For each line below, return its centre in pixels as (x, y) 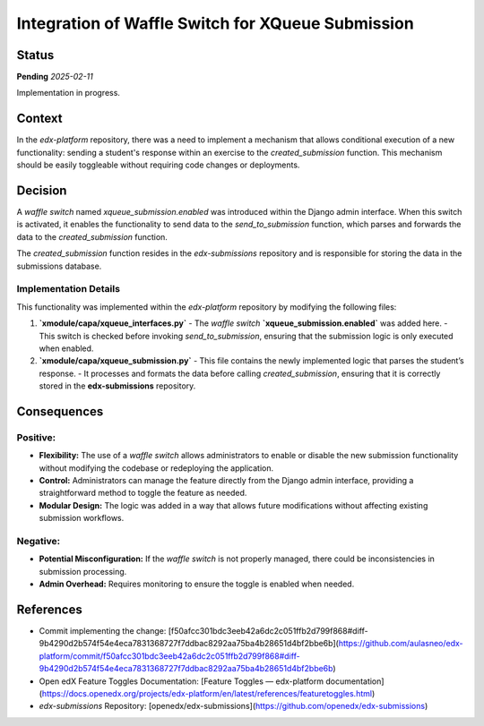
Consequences (60, 411)
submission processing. (83, 571)
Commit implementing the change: (103, 631)
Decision (42, 190)
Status (35, 55)
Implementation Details (69, 289)
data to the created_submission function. (92, 236)
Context (39, 119)
